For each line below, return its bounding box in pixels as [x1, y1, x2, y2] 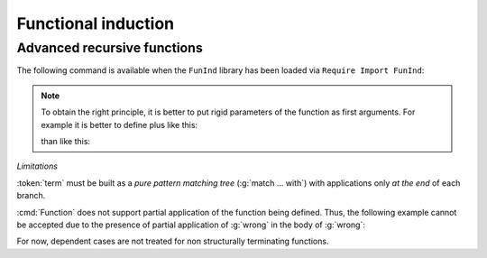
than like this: [41, 135, 90, 146]
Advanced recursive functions [16, 40, 203, 56]
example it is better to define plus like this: [41, 119, 198, 130]
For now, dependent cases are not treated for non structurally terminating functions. [16, 235, 329, 247]
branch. [16, 190, 46, 201]
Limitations [16, 161, 59, 171]
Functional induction [16, 14, 175, 33]
